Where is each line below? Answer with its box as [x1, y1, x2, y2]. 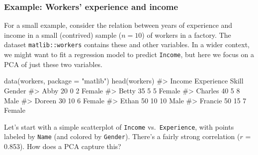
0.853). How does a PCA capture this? [4, 141, 121, 151]
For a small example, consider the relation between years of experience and [4, 20, 233, 30]
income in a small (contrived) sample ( [4, 29, 122, 40]
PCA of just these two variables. [4, 59, 103, 69]
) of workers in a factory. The [142, 29, 231, 40]
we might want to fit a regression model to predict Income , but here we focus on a [4, 49, 254, 60]
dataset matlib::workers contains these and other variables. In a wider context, [4, 39, 250, 50]
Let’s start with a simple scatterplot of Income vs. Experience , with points [4, 121, 234, 132]
